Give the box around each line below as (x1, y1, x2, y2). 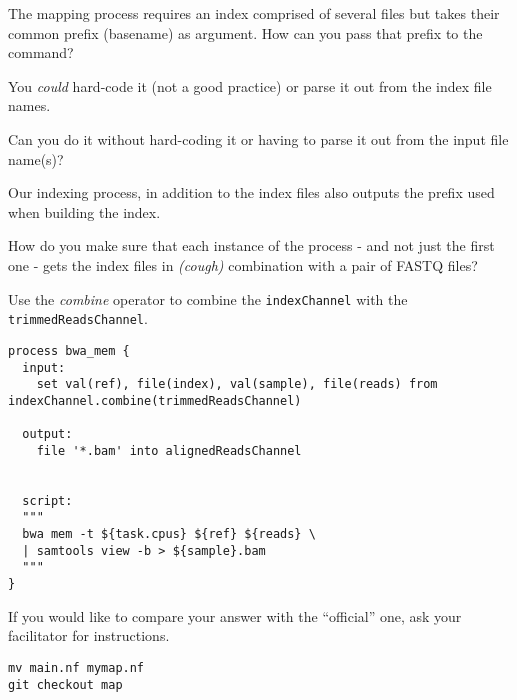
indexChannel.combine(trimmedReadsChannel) (8, 393, 302, 408)
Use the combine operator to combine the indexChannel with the (8, 288, 408, 309)
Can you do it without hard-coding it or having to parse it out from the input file (8, 128, 509, 149)
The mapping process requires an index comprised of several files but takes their (8, 3, 500, 23)
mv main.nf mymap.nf (8, 660, 145, 675)
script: (22, 493, 73, 508)
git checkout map (8, 677, 123, 692)
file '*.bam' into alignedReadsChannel (36, 443, 302, 458)
